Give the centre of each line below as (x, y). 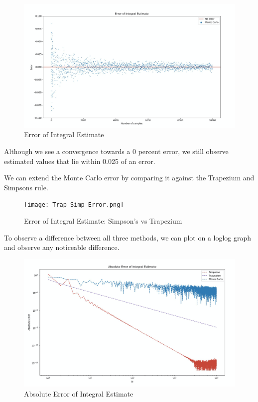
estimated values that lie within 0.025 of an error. (80, 161)
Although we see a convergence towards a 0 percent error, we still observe (116, 151)
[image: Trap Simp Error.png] (74, 205)
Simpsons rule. (26, 187)
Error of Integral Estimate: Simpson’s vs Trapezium (103, 221)
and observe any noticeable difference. (62, 247)
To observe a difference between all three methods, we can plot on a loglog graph (128, 237)
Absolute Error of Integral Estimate (79, 393)
